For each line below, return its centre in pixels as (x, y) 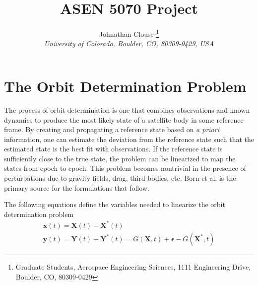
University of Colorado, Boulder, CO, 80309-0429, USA (129, 43)
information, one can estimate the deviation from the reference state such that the (129, 139)
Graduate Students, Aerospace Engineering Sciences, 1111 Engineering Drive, (133, 267)
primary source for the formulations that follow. (77, 187)
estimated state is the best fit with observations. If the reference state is (113, 149)
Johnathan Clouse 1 (129, 33)
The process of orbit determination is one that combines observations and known (127, 109)
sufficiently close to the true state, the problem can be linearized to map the (120, 158)
